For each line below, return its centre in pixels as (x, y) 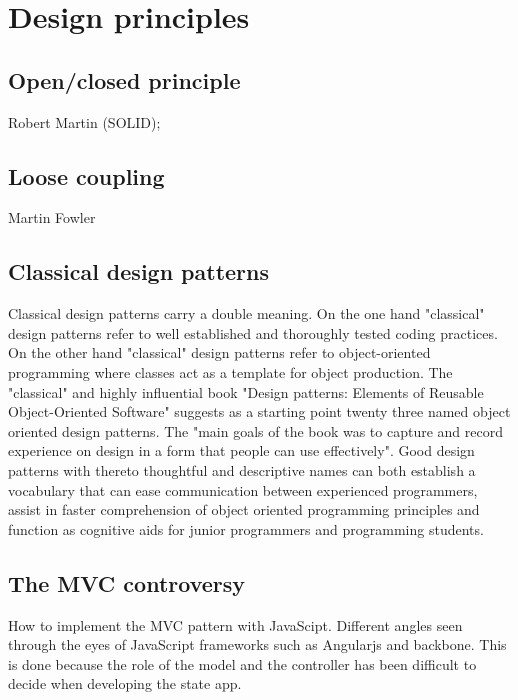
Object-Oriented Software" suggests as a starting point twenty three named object (259, 411)
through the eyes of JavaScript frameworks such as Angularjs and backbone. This (257, 644)
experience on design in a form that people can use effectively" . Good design (241, 450)
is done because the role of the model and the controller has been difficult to (242, 663)
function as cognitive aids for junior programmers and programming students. (246, 528)
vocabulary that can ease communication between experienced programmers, (243, 489)
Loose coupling (86, 175)
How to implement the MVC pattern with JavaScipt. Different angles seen (235, 624)
